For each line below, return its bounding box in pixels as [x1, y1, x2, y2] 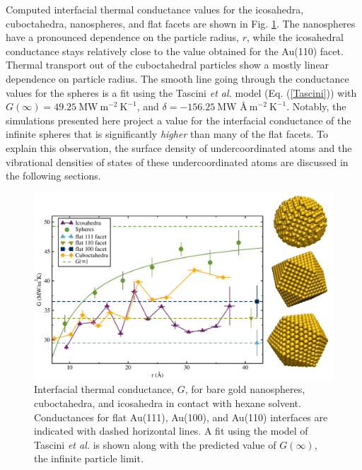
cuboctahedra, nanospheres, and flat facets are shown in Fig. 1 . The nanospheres [6, 16, 356, 30]
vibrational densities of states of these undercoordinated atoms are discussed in [6, 154, 349, 169]
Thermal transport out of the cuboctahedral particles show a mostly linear [6, 57, 329, 72]
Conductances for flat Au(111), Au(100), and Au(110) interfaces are [34, 409, 328, 424]
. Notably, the [286, 99, 346, 114]
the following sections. [6, 168, 101, 183]
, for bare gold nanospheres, [185, 382, 305, 396]
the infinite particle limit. [34, 451, 144, 466]
